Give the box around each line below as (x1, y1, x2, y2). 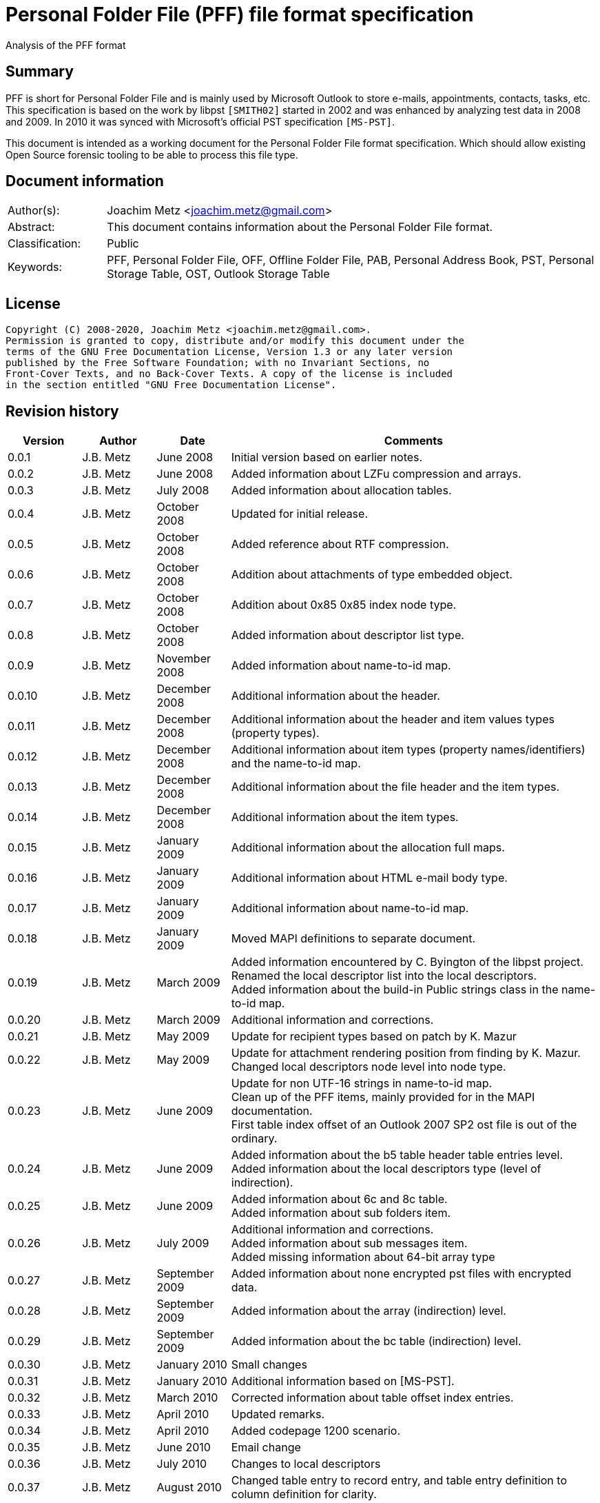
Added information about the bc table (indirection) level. (231, 1334, 521, 1349)
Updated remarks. (231, 1407, 325, 1422)
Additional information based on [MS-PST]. (231, 1374, 455, 1389)
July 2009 (156, 1236, 209, 1251)
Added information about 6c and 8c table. (231, 1192, 448, 1207)
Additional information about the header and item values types (231, 712, 555, 727)
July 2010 (156, 1457, 207, 1471)
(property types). (231, 726, 320, 740)
